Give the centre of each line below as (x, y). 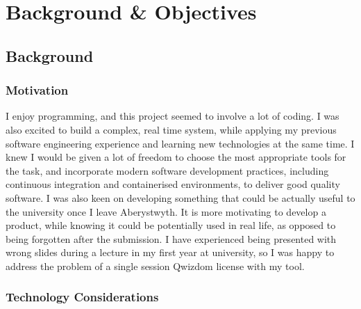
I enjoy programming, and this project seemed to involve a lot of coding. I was (173, 116)
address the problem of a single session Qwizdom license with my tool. (155, 266)
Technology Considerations (82, 297)
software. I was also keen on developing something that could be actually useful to (180, 197)
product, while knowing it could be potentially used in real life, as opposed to (171, 225)
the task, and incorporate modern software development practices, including (167, 170)
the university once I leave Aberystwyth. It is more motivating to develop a (166, 211)
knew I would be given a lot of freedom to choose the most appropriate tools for (176, 157)
